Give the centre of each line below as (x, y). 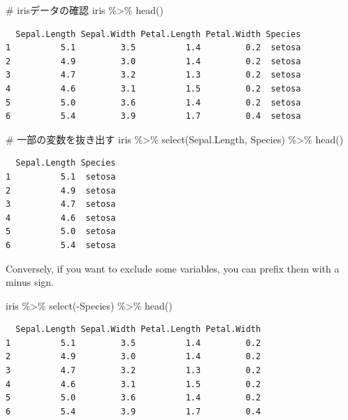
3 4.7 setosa (61, 204)
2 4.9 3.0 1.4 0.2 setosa (153, 61)
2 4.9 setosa (61, 190)
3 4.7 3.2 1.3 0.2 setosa (153, 75)
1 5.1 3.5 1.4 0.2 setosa (153, 48)
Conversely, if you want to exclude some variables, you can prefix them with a (173, 268)
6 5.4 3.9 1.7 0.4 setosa (153, 116)
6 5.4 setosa (61, 245)
